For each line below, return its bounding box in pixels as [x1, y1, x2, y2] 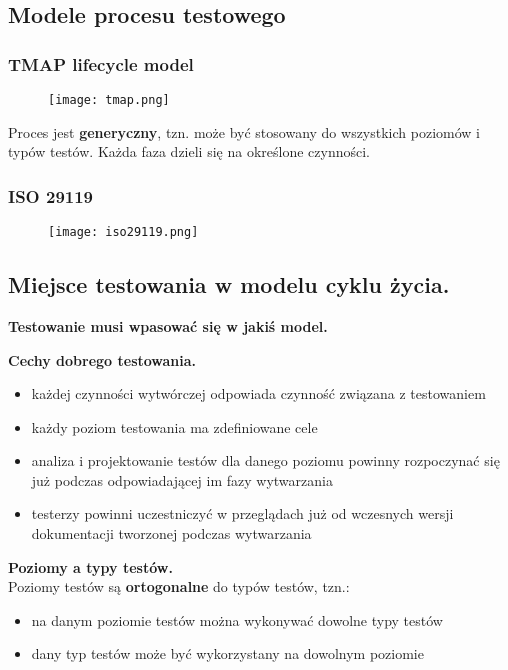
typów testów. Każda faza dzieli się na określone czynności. [8, 141, 370, 162]
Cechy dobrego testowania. [8, 349, 197, 370]
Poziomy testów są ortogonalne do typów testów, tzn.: [8, 576, 350, 597]
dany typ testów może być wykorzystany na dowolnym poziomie [31, 643, 424, 664]
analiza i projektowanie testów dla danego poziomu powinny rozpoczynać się [31, 450, 500, 471]
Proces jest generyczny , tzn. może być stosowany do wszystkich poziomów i [8, 121, 480, 142]
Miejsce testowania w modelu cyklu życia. [8, 269, 450, 300]
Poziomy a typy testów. [8, 556, 173, 577]
